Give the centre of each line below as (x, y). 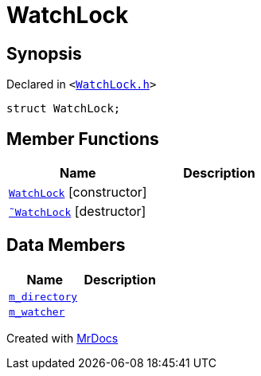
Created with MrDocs (62, 338)
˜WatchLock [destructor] (78, 211)
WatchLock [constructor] (78, 192)
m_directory (43, 296)
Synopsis (44, 53)
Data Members (66, 245)
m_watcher (37, 311)
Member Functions (83, 139)
